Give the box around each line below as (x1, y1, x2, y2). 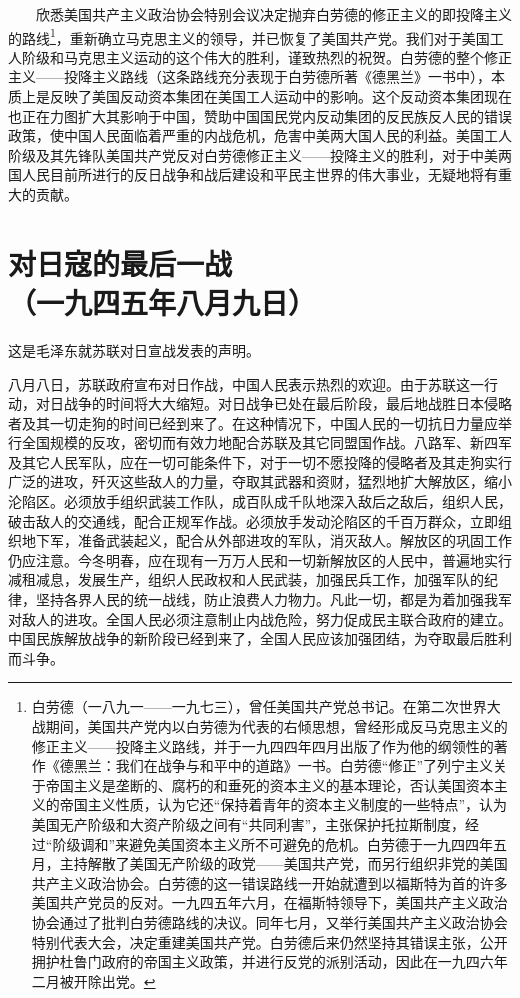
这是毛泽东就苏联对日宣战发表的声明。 (8, 339, 260, 360)
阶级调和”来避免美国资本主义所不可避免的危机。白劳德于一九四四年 (52, 833, 494, 854)
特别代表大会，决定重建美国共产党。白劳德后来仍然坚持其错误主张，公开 (31, 931, 508, 952)
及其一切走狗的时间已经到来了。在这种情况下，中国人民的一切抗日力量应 (21, 412, 498, 433)
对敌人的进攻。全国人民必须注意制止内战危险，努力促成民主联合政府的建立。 (8, 608, 512, 629)
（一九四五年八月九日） (8, 281, 317, 322)
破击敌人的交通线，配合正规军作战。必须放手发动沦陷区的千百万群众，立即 (8, 510, 498, 531)
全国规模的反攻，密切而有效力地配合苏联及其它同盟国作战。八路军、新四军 (21, 432, 512, 453)
